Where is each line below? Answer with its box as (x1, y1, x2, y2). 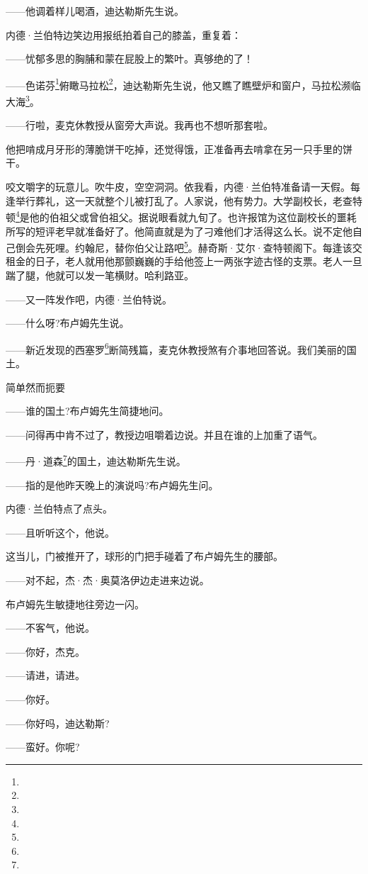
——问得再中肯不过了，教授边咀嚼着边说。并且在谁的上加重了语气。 (6, 427, 323, 442)
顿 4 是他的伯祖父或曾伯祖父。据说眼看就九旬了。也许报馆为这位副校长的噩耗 (6, 208, 357, 224)
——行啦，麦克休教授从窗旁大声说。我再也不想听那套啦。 (6, 118, 273, 133)
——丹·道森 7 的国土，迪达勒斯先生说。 (6, 452, 186, 468)
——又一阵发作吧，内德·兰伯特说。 (6, 291, 172, 306)
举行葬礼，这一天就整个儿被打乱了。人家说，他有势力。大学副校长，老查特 (15, 193, 362, 208)
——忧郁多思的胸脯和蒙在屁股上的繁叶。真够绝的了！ (6, 51, 253, 66)
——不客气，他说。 (6, 620, 95, 635)
